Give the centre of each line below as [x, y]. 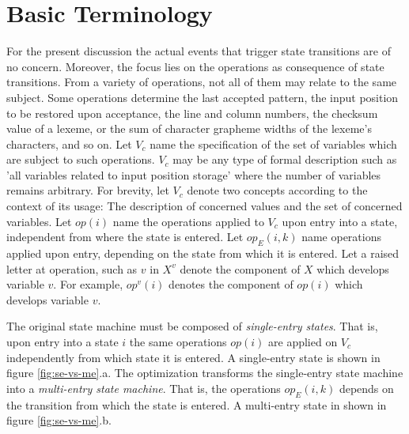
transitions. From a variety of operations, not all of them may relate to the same [202, 82]
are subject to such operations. [81, 159]
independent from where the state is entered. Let [125, 237]
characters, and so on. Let [69, 143]
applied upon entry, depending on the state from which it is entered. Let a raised [203, 253]
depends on [366, 388]
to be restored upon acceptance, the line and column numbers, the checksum [192, 113]
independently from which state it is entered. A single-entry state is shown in [193, 357]
